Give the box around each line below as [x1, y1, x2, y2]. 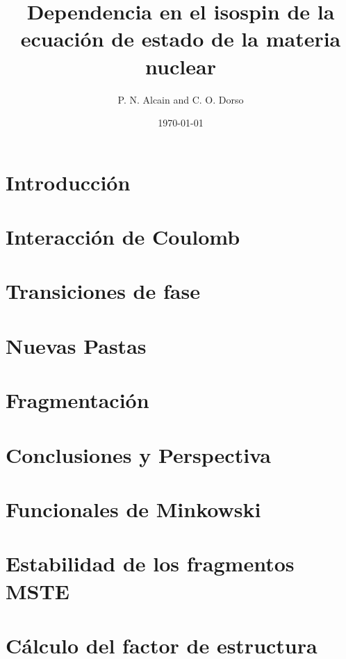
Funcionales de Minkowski [6, 494, 261, 523]
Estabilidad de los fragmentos [6, 549, 295, 578]
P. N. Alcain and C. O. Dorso [117, 92, 244, 106]
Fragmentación [6, 386, 149, 414]
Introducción [6, 168, 131, 196]
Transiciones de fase [6, 277, 200, 305]
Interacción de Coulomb [6, 222, 240, 251]
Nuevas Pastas [6, 331, 147, 359]
